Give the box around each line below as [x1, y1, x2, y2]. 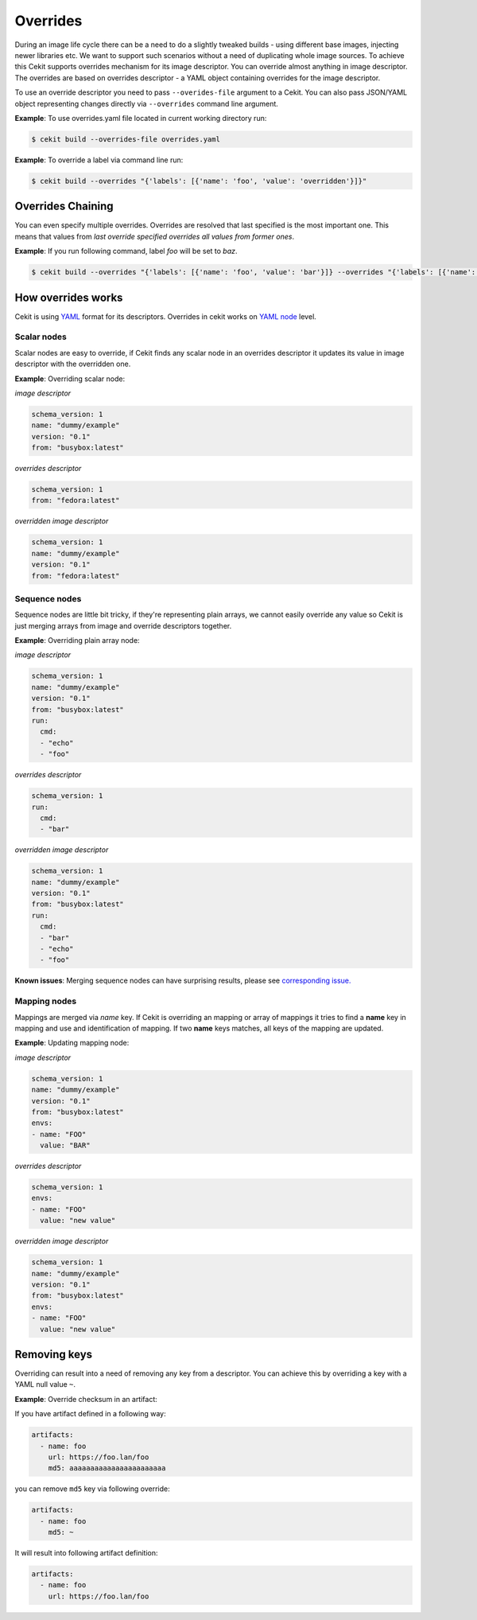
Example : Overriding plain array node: [14, 636, 140, 645]
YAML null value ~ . [14, 1380, 76, 1389]
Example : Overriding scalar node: [14, 374, 126, 384]
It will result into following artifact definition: [14, 1548, 158, 1558]
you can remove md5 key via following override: [14, 1484, 170, 1493]
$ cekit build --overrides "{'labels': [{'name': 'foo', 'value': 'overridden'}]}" [31, 176, 367, 185]
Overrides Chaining [14, 200, 114, 213]
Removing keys [14, 1347, 93, 1361]
